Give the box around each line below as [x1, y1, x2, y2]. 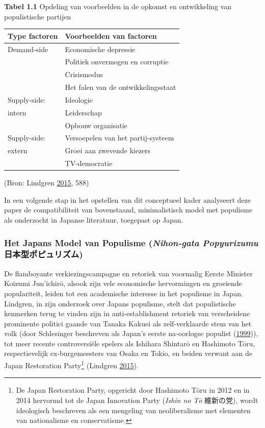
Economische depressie [65, 43, 136, 54]
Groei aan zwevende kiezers [65, 145, 151, 156]
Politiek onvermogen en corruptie [65, 56, 169, 67]
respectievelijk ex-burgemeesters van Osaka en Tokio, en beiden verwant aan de [4, 348, 252, 359]
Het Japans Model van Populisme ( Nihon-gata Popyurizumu [4, 236, 258, 249]
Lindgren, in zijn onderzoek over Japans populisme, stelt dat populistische [4, 298, 236, 308]
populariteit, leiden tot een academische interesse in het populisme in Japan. [4, 288, 243, 298]
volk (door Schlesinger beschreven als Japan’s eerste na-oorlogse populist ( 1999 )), [4, 328, 258, 339]
